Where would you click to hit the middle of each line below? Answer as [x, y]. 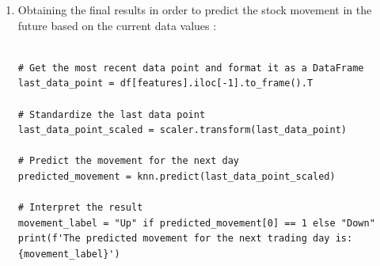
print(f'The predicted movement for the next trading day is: [185, 239]
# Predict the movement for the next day [128, 161]
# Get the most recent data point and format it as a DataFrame [191, 68]
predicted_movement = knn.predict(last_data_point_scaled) [177, 176]
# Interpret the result [80, 208]
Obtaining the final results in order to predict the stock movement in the [195, 9]
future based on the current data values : [117, 25]
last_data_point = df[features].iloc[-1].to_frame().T [165, 84]
